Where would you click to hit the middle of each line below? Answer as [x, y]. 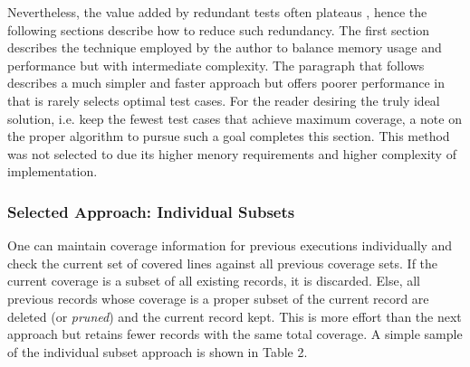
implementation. [53, 171]
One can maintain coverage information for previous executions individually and [230, 245]
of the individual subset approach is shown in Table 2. [158, 351]
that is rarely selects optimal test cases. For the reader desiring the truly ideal [224, 100]
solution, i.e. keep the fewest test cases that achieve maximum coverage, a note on [235, 118]
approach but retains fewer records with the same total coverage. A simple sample [235, 334]
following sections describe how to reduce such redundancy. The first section [219, 29]
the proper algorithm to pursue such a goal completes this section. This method [229, 136]
